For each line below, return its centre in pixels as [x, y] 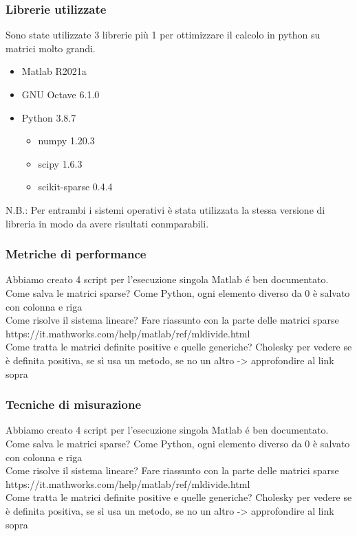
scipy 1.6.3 [60, 163]
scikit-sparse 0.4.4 [75, 187]
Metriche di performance [76, 254]
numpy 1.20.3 [66, 141]
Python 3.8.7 [49, 117]
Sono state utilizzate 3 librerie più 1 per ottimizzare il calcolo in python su [163, 35]
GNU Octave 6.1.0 [61, 94]
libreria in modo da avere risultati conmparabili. [107, 223]
